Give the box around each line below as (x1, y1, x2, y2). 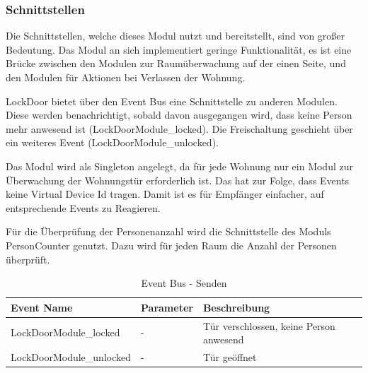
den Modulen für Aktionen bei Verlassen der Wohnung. (6, 70, 246, 84)
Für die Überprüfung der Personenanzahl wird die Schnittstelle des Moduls (6, 224, 331, 239)
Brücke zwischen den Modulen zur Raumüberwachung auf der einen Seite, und (6, 56, 346, 71)
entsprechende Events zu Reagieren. (6, 200, 161, 215)
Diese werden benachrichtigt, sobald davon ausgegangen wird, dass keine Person (6, 107, 352, 122)
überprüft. (6, 251, 50, 266)
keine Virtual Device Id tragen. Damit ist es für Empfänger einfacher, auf (6, 186, 324, 201)
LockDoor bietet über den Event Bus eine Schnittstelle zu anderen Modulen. (6, 93, 338, 108)
